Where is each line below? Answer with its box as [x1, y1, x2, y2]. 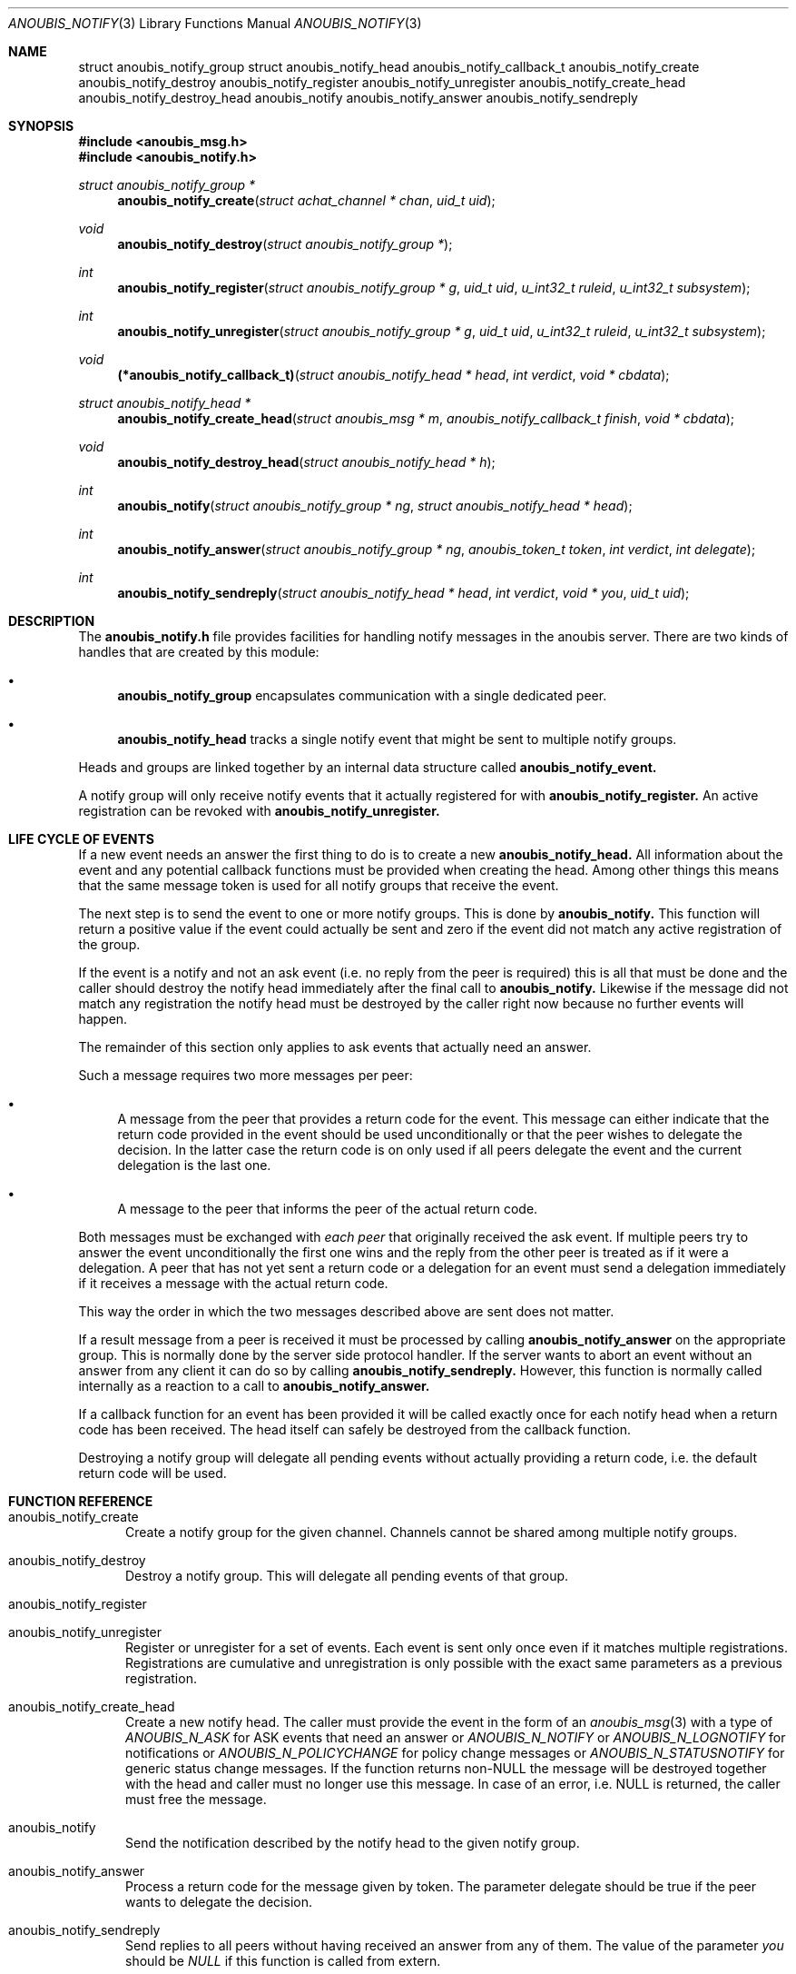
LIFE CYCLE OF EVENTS [8, 831, 154, 847]
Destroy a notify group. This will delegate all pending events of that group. [125, 1568, 569, 1583]
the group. [78, 937, 141, 952]
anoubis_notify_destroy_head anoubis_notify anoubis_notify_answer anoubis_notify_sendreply [78, 90, 638, 105]
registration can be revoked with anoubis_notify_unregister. [78, 803, 440, 818]
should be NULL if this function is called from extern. [125, 1953, 441, 1969]
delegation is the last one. [117, 1157, 271, 1173]
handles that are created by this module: [78, 644, 319, 660]
